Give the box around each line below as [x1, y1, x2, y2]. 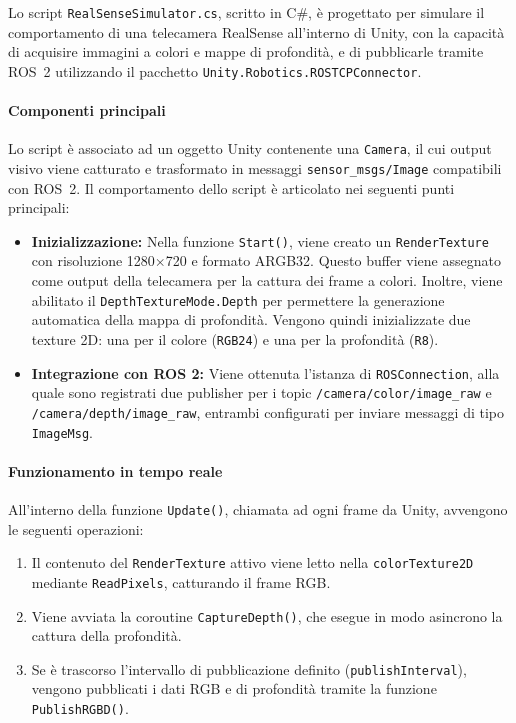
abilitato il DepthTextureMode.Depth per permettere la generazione [31, 289, 445, 310]
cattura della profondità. [31, 625, 182, 646]
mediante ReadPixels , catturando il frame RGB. [31, 571, 331, 592]
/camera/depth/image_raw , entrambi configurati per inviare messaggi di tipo [31, 401, 505, 422]
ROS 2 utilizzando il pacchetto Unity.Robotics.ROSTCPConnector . [8, 60, 422, 81]
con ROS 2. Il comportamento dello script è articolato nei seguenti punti [8, 177, 455, 198]
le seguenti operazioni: [8, 518, 144, 539]
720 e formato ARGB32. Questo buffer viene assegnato [165, 250, 501, 271]
